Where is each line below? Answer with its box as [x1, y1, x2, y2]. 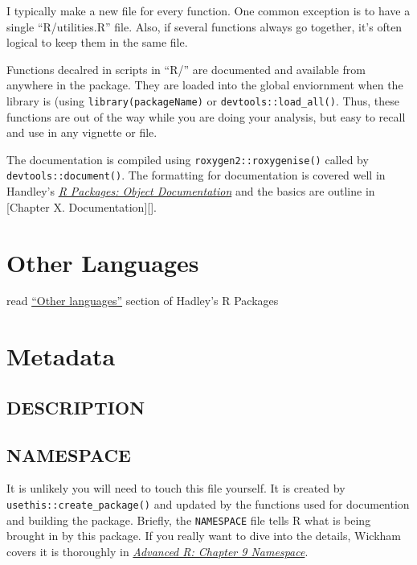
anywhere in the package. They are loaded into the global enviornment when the [6, 76, 403, 93]
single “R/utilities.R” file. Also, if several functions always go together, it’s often [6, 18, 403, 35]
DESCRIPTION [6, 394, 145, 419]
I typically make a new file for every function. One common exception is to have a [6, 2, 411, 19]
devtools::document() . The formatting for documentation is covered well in [6, 167, 386, 184]
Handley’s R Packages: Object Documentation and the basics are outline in [6, 183, 375, 200]
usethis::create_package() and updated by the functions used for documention [6, 495, 410, 512]
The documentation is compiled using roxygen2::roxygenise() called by [6, 151, 369, 167]
